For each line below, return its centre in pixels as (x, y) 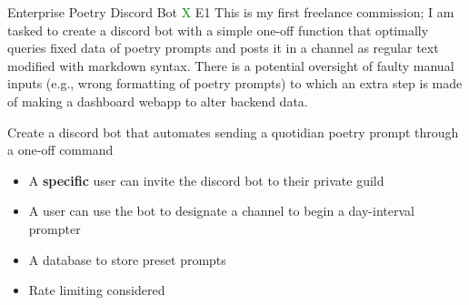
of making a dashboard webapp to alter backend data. (158, 101)
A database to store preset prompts (127, 259)
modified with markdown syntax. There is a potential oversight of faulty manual (231, 65)
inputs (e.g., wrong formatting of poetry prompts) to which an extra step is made (235, 83)
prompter (55, 228)
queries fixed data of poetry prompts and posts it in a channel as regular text (223, 48)
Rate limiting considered (97, 290)
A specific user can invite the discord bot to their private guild (206, 180)
